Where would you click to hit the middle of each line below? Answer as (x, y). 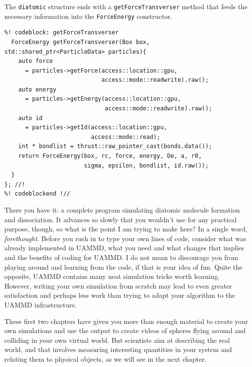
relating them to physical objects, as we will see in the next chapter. (105, 359)
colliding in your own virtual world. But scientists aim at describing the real (117, 340)
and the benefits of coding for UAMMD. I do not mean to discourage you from (121, 257)
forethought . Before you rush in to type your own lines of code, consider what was (125, 238)
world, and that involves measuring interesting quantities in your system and (118, 349)
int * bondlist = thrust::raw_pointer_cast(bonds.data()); (115, 146)
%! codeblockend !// (37, 194)
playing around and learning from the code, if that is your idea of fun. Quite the (124, 267)
